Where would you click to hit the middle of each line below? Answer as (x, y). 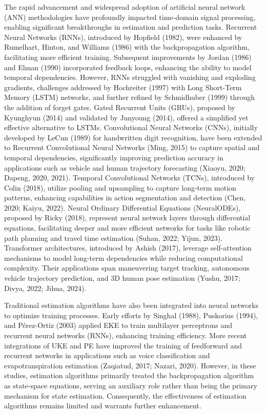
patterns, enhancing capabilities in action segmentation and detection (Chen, (125, 198)
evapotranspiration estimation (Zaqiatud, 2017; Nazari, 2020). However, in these (130, 365)
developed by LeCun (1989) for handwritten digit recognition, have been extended (133, 137)
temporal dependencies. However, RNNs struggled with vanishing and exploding (130, 77)
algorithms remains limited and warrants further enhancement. (103, 406)
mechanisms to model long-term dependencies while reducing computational (124, 257)
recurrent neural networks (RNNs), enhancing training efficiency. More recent (126, 335)
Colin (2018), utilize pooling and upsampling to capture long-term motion (120, 187)
